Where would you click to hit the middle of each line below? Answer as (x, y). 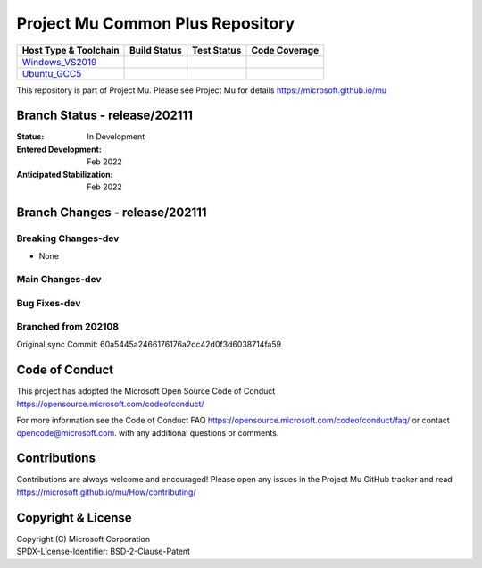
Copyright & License (75, 518)
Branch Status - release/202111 (105, 116)
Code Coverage (285, 50)
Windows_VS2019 (59, 62)
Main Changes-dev (59, 279)
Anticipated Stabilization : (65, 174)
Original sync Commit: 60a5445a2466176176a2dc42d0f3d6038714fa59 (149, 345)
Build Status (156, 50)
